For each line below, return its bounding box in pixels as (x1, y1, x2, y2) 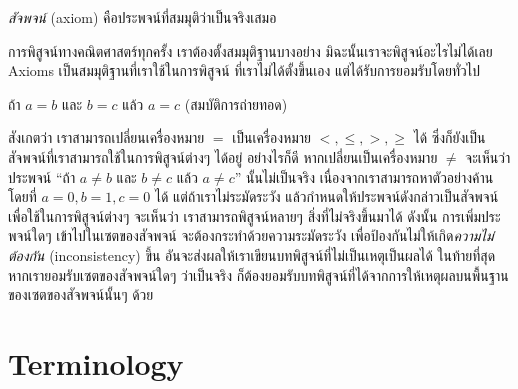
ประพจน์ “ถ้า (8, 166, 76, 187)
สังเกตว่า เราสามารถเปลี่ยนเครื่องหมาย (8, 127, 205, 148)
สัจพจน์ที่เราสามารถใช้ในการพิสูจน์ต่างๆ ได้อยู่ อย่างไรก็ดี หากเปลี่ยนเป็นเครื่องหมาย (8, 146, 438, 167)
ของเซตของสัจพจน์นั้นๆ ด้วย (8, 284, 154, 305)
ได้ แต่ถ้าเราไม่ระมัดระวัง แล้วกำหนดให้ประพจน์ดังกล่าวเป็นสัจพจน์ (154, 186, 499, 207)
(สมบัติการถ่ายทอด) (184, 93, 288, 114)
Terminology (8, 342, 184, 383)
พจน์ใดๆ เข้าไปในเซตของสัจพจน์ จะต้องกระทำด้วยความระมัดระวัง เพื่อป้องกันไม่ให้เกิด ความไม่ (8, 225, 494, 246)
